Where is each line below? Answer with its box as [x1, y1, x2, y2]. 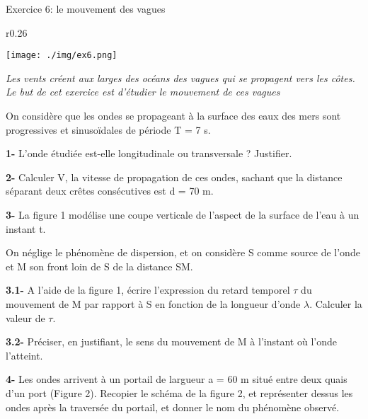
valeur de [6, 310, 45, 325]
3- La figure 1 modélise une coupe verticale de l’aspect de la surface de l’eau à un [6, 207, 360, 222]
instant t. [6, 221, 46, 236]
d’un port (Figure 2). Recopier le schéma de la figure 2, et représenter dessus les [6, 385, 353, 400]
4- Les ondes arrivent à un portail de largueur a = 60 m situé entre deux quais [6, 372, 347, 386]
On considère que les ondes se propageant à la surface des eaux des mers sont [6, 108, 341, 123]
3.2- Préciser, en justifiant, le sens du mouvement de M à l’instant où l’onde [6, 334, 337, 349]
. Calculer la [309, 296, 362, 311]
